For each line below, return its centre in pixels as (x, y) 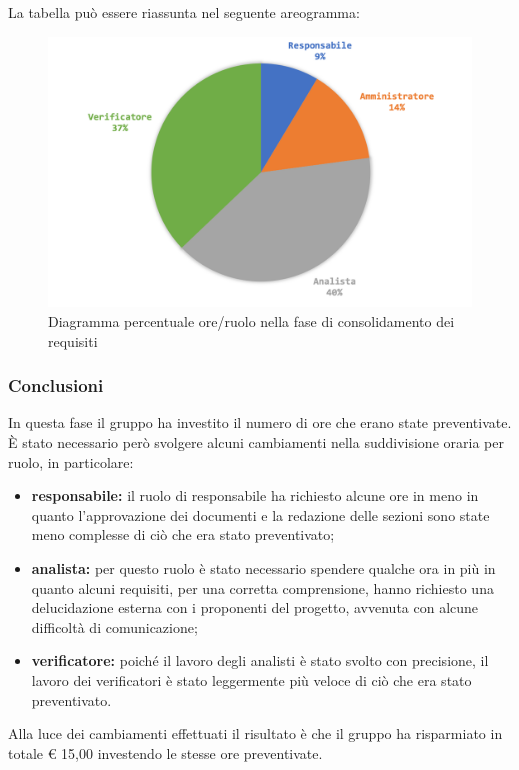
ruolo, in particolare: (71, 461)
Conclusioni (56, 385)
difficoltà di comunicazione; (114, 626)
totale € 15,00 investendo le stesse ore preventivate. (165, 752)
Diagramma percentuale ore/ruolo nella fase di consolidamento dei (251, 320)
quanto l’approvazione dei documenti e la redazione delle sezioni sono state (260, 514)
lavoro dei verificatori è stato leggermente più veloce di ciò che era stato (251, 679)
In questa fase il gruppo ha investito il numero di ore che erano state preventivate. (260, 422)
